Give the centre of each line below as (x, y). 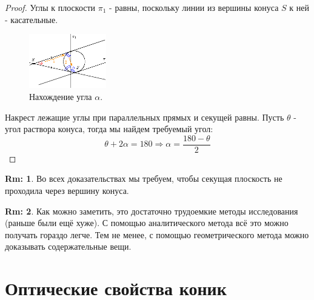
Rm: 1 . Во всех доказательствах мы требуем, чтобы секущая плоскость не (144, 178)
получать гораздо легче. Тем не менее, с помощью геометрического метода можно (157, 234)
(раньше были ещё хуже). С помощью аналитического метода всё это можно (147, 223)
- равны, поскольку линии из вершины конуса (194, 7)
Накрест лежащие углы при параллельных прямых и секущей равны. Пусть (145, 117)
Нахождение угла (61, 97)
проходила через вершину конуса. (67, 191)
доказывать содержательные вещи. (68, 246)
